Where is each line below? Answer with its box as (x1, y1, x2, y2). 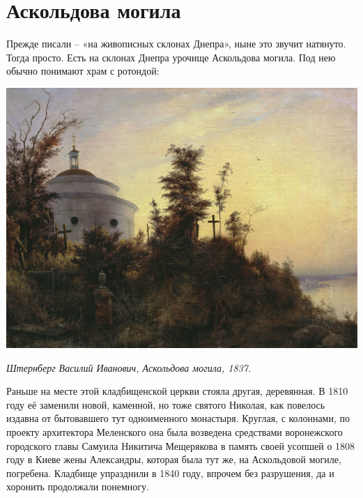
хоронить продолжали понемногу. (6, 479, 149, 494)
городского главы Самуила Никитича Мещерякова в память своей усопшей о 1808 (6, 438, 355, 453)
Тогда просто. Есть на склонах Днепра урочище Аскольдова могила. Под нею (6, 50, 336, 64)
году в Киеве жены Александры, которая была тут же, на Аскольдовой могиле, (6, 452, 341, 467)
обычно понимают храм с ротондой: (6, 63, 160, 78)
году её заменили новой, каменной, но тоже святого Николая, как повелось (6, 397, 325, 412)
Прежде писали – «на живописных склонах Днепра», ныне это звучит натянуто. (6, 36, 346, 51)
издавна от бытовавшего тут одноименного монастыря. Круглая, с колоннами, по (6, 411, 350, 425)
